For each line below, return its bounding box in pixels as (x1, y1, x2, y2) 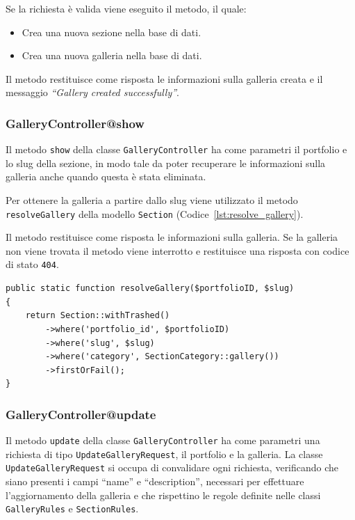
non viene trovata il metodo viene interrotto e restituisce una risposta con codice (6, 243, 349, 258)
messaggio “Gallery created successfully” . (6, 85, 180, 100)
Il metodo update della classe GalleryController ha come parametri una (6, 433, 320, 448)
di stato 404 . (6, 257, 59, 271)
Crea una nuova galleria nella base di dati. (22, 48, 202, 63)
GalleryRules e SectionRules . (6, 501, 139, 516)
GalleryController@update (6, 405, 156, 423)
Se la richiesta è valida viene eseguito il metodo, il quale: (6, 1, 247, 15)
